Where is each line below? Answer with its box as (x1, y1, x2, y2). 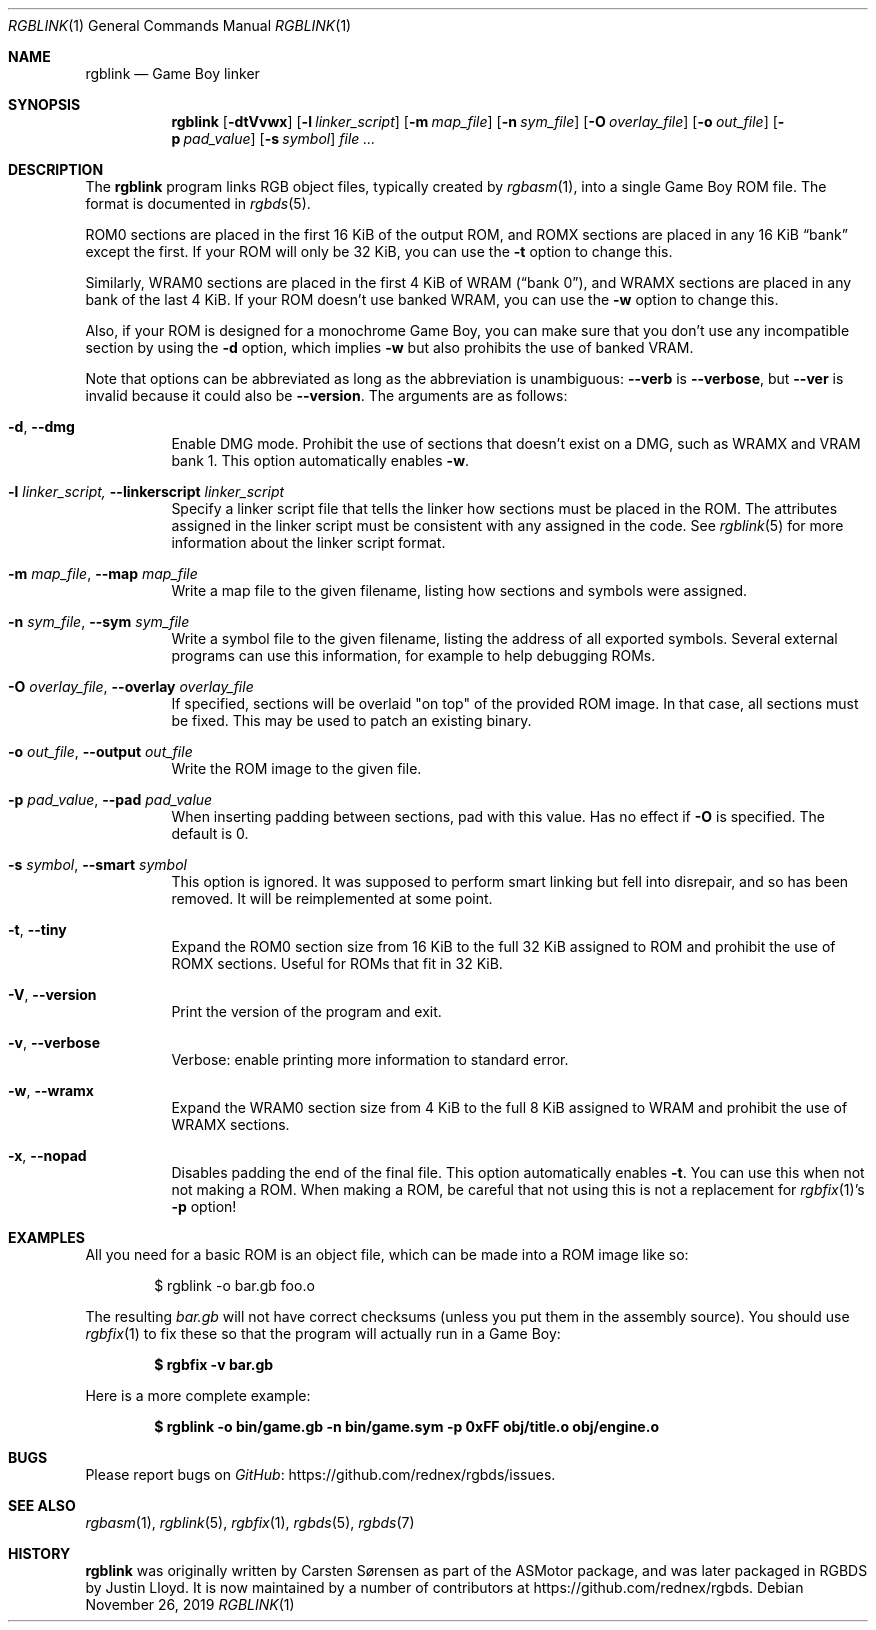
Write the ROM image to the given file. (171, 760, 422, 777)
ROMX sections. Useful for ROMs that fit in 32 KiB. (171, 955, 503, 972)
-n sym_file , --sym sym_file (8, 613, 190, 630)
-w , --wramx (8, 1082, 94, 1099)
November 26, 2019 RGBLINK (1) (85, 1596, 295, 1613)
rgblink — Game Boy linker (85, 65, 260, 82)
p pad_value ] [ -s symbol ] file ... (171, 130, 376, 147)
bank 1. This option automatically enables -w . (171, 452, 470, 469)
